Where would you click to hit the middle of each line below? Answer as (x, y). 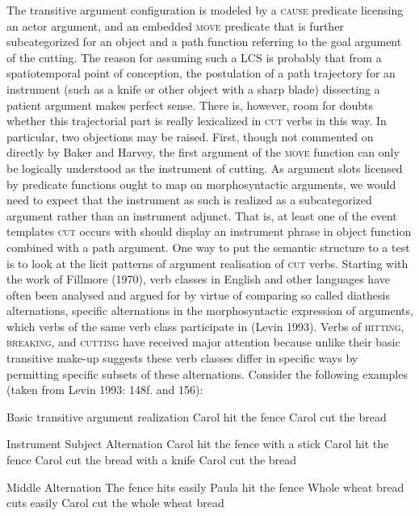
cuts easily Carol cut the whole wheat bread (115, 503)
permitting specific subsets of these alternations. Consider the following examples (207, 373)
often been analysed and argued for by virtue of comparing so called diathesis (198, 294)
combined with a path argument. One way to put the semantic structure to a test (208, 247)
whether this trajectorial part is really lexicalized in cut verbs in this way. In (197, 121)
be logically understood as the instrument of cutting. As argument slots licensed (205, 168)
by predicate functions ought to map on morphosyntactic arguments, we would (201, 184)
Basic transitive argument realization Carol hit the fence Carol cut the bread (197, 416)
